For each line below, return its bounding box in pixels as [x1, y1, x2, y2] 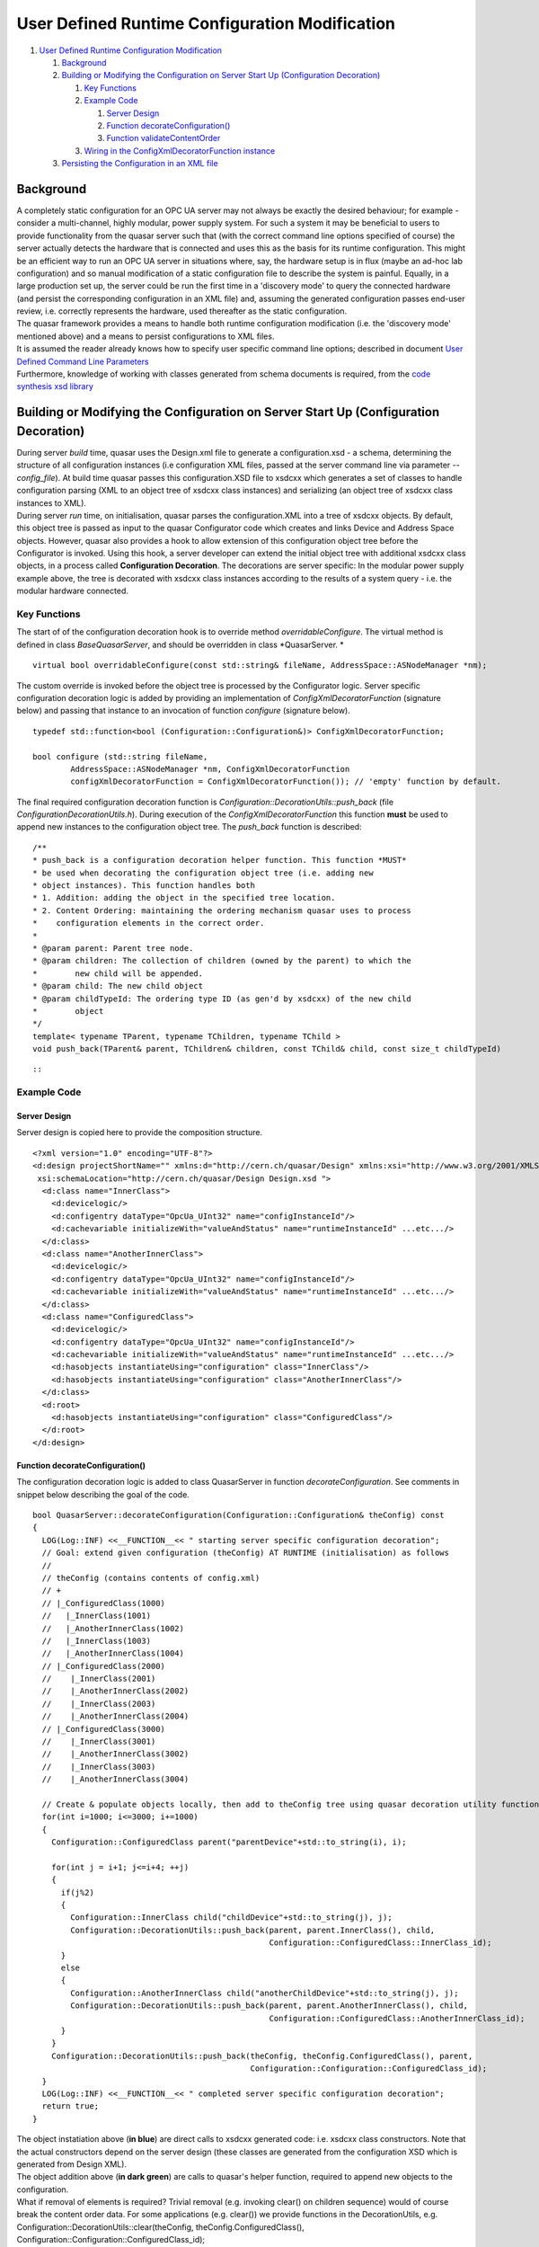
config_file [16, 472, 56, 483]
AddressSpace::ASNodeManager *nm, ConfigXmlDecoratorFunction [70, 764, 350, 774]
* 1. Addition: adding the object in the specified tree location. [32, 893, 336, 903]
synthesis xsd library [16, 381, 94, 392]
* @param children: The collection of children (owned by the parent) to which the [32, 955, 412, 966]
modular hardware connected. [16, 585, 129, 597]
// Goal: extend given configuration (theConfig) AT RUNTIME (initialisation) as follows [41, 1548, 449, 1559]
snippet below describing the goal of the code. [16, 1488, 190, 1500]
